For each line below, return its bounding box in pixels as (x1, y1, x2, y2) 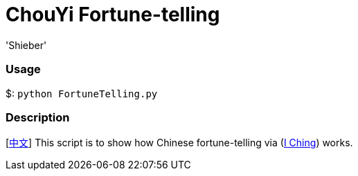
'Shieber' (6, 39, 47, 51)
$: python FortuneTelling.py (6, 87, 158, 99)
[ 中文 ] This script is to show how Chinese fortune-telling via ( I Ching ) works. (6, 137, 353, 149)
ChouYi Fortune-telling (6, 3, 220, 26)
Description (6, 110, 70, 124)
